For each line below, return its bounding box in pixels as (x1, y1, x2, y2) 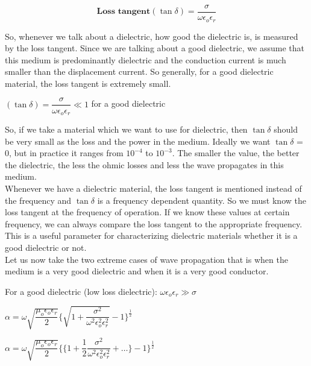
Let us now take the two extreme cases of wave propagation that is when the (5, 253, 288, 265)
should (274, 123, 298, 135)
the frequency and (5, 194, 72, 206)
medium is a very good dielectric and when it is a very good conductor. (5, 265, 269, 277)
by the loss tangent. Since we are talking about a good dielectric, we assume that (5, 42, 304, 54)
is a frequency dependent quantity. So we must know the (97, 194, 306, 206)
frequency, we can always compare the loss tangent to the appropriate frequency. (5, 217, 303, 230)
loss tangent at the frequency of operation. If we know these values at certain (5, 206, 290, 218)
